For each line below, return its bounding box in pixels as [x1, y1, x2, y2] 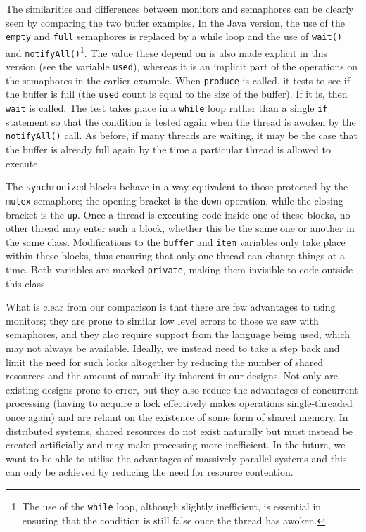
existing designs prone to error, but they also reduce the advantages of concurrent [6, 382, 358, 396]
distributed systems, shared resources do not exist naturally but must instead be [6, 423, 353, 438]
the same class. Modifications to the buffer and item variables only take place [6, 234, 346, 249]
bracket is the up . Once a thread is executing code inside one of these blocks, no [6, 207, 351, 221]
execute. [6, 155, 41, 170]
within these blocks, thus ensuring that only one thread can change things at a [6, 248, 345, 263]
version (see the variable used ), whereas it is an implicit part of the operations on [6, 59, 358, 74]
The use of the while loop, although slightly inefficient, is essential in [22, 499, 322, 513]
